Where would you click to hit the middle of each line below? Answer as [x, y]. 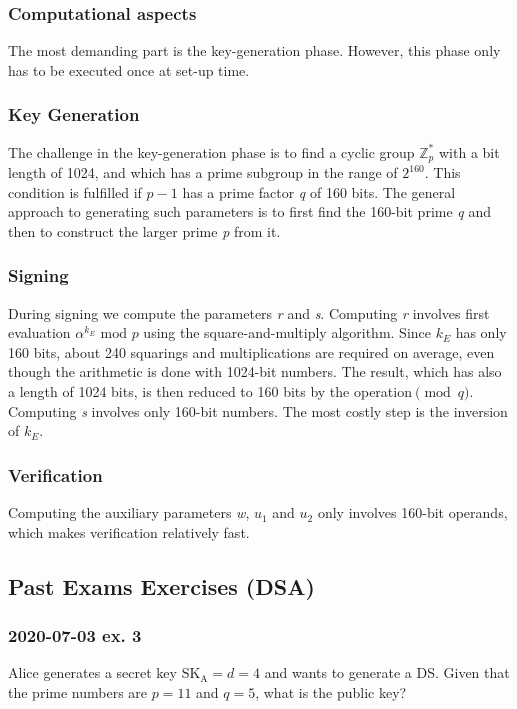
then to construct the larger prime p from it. [144, 230]
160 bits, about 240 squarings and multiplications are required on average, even [251, 351]
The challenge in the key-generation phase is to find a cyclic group [211, 151]
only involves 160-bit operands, [412, 512]
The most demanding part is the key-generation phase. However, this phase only [254, 50]
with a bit [469, 151]
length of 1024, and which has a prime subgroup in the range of [203, 172]
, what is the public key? [331, 691]
